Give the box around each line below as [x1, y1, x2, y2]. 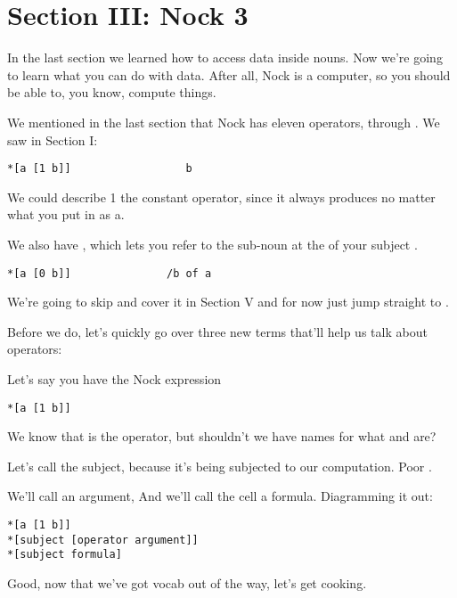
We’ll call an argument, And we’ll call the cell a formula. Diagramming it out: [7, 487, 433, 505]
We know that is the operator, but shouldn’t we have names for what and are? [7, 427, 437, 446]
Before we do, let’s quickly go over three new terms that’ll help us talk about [7, 322, 428, 340]
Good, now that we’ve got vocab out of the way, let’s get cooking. [7, 573, 367, 592]
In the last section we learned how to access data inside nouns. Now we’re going [7, 48, 443, 67]
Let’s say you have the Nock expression [7, 369, 222, 388]
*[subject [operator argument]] [7, 533, 199, 546]
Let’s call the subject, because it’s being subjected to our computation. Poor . [7, 456, 432, 475]
